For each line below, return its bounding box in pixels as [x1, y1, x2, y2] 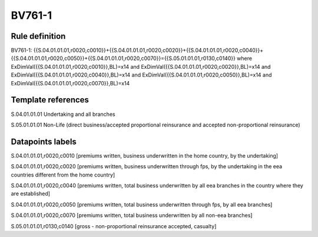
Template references [11, 95, 90, 105]
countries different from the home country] [11, 171, 115, 178]
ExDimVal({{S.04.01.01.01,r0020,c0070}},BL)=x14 [11, 79, 130, 86]
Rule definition [11, 31, 66, 41]
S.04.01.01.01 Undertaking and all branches [11, 111, 115, 118]
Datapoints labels [11, 136, 77, 146]
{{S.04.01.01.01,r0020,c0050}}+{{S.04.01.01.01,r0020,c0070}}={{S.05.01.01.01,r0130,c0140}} [11, 55, 236, 62]
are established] [11, 190, 50, 197]
